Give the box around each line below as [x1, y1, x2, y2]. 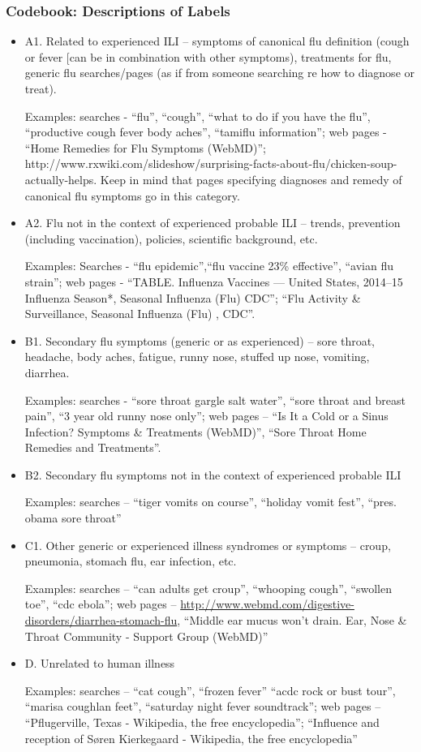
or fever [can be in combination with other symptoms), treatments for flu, [24, 48, 392, 65]
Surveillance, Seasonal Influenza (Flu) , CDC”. [24, 305, 256, 322]
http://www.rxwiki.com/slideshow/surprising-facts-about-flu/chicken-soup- [24, 155, 397, 172]
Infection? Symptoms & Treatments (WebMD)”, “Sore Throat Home [24, 423, 367, 440]
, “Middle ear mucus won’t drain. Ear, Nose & [177, 612, 407, 629]
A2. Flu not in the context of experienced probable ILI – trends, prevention [24, 214, 401, 231]
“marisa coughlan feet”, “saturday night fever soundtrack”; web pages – [24, 698, 381, 715]
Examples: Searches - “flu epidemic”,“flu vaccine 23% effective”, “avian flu [24, 257, 393, 274]
